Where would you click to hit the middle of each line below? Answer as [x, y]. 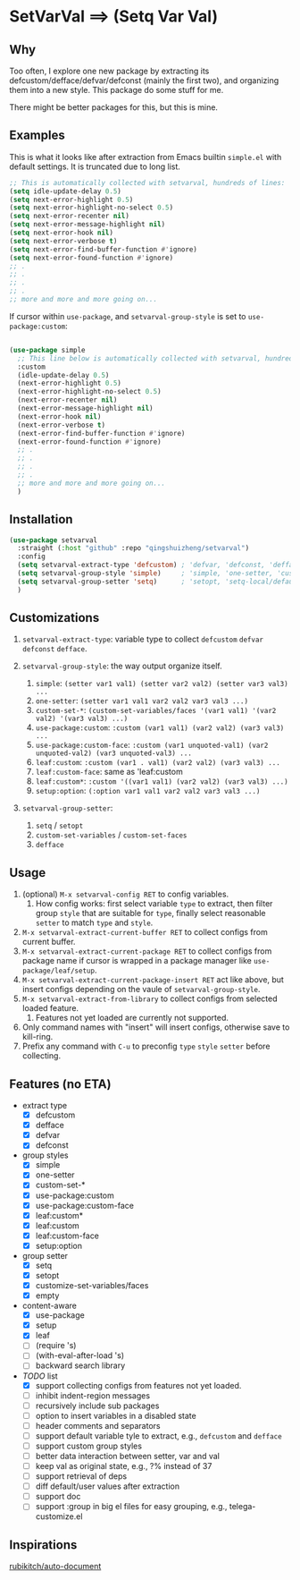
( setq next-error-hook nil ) [62, 233]
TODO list [40, 1376]
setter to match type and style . [94, 922]
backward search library [80, 1365]
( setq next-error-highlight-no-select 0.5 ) [92, 208]
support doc [58, 1497]
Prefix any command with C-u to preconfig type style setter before [146, 1046]
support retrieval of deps [81, 1476]
